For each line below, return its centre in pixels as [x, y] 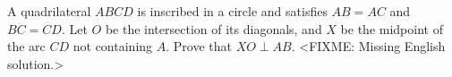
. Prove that [199, 46]
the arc [26, 46]
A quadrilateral [49, 11]
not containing [113, 46]
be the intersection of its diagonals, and [213, 28]
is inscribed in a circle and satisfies [232, 11]
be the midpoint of [392, 28]
